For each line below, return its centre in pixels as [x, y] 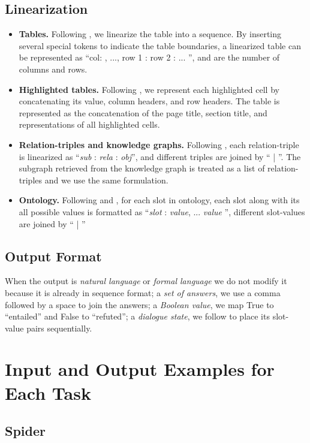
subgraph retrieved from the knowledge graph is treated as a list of [142, 168]
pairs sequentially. [59, 328]
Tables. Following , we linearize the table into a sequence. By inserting [150, 34]
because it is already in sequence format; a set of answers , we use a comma [143, 292]
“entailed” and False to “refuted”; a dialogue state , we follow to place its [137, 316]
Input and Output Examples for [140, 369]
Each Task [48, 392]
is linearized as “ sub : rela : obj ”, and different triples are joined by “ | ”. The [160, 156]
